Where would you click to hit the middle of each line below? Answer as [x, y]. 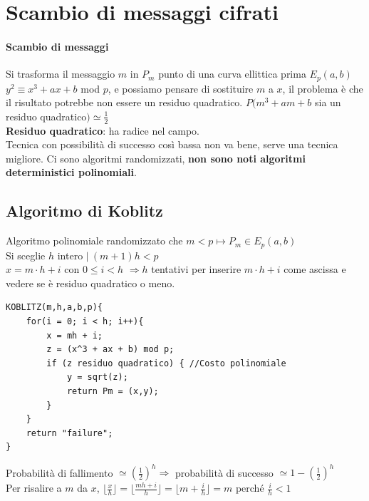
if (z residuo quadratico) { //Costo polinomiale [166, 363]
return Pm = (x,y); [113, 392]
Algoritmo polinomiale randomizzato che [94, 241]
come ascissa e [315, 269]
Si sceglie [26, 255]
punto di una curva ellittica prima [232, 74]
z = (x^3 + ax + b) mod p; [110, 350]
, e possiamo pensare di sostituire [181, 88]
